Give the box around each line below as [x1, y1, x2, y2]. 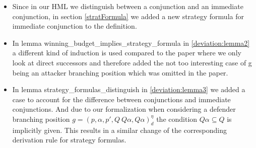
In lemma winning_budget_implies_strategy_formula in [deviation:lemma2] [12, 37, 250, 48]
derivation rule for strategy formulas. [12, 134, 126, 145]
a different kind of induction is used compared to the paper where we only [12, 47, 241, 58]
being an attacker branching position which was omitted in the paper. [12, 67, 228, 78]
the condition [156, 113, 198, 124]
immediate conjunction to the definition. [12, 21, 137, 31]
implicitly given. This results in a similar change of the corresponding [12, 124, 227, 135]
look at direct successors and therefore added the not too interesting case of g [12, 57, 252, 67]
